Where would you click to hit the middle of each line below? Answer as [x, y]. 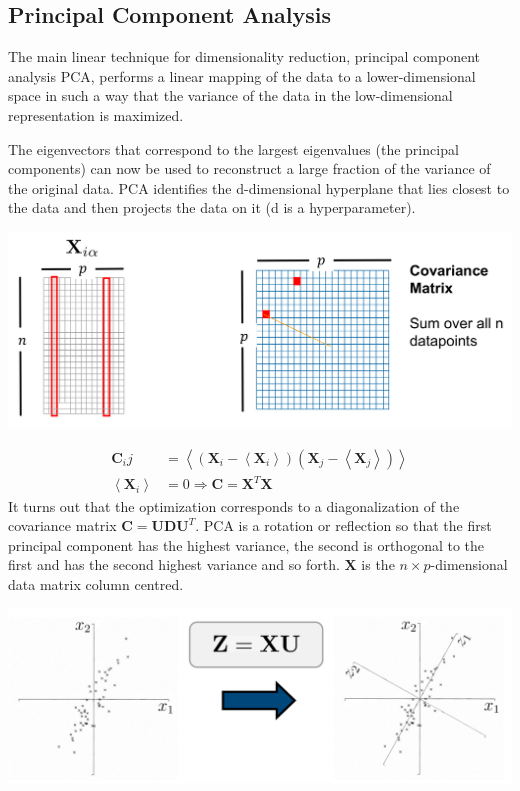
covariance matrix [62, 525]
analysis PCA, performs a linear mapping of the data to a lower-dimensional [242, 75]
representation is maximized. [96, 114]
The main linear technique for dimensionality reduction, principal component [244, 56]
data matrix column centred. [96, 583]
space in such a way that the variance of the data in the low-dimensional [230, 95]
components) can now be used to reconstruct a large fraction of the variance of [249, 168]
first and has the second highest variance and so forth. [174, 564]
